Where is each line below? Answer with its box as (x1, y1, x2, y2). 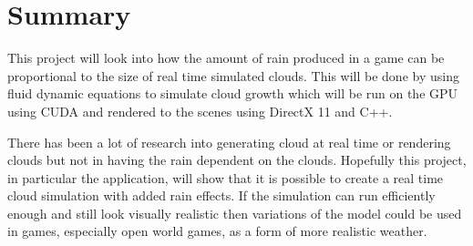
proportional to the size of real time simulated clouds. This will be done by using (7, 66, 459, 85)
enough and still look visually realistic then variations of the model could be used (7, 203, 462, 222)
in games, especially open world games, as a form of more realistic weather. (7, 221, 427, 241)
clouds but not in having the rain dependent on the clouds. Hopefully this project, (7, 150, 467, 169)
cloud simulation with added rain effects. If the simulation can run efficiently (7, 186, 436, 205)
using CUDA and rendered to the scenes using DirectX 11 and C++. (7, 101, 393, 120)
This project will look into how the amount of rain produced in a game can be (7, 48, 445, 67)
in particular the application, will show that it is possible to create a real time (7, 168, 444, 187)
